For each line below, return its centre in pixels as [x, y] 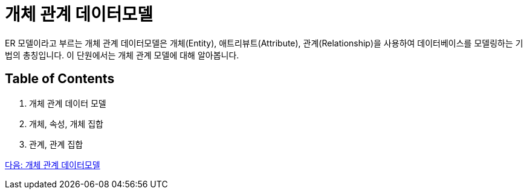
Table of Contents [60, 79]
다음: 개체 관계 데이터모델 [53, 164]
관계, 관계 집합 [56, 144]
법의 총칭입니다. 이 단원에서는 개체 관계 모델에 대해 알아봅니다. [122, 55]
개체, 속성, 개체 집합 [66, 124]
